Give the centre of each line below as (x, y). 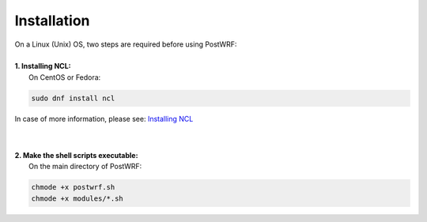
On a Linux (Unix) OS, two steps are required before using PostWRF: (126, 44)
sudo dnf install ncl (73, 98)
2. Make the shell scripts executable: (76, 155)
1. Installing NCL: (43, 66)
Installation (52, 21)
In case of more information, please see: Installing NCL (104, 119)
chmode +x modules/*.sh (77, 198)
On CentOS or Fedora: (65, 77)
